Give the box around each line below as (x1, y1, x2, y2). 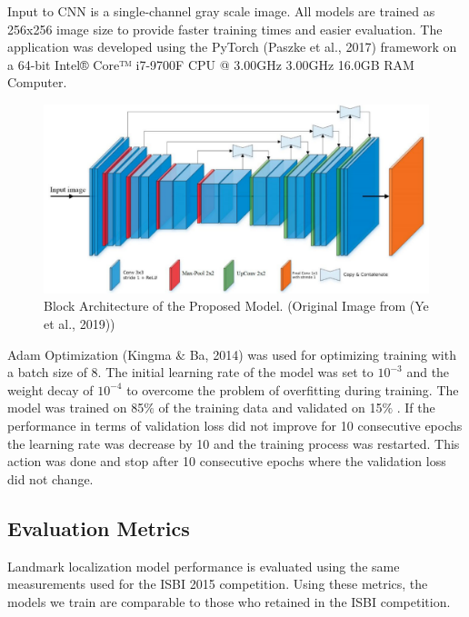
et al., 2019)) (44, 314, 115, 333)
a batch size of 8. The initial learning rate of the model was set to (7, 363, 374, 382)
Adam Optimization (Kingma (7, 344, 172, 363)
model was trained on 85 (7, 398, 145, 417)
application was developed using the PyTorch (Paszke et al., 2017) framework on (7, 37, 457, 56)
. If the (396, 398, 435, 417)
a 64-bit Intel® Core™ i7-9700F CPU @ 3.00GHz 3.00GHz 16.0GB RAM (7, 55, 414, 74)
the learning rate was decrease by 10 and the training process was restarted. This (7, 433, 460, 453)
